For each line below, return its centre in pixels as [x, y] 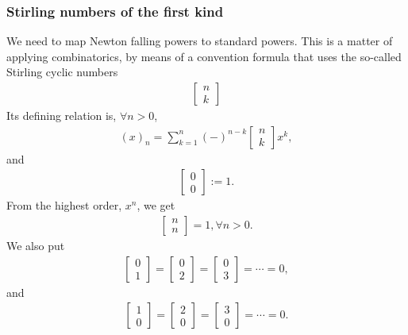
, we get [156, 205]
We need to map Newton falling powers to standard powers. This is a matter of [200, 41]
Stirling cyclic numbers [62, 72]
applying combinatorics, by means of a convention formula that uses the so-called [204, 56]
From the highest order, [64, 205]
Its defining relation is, [62, 116]
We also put [36, 245]
